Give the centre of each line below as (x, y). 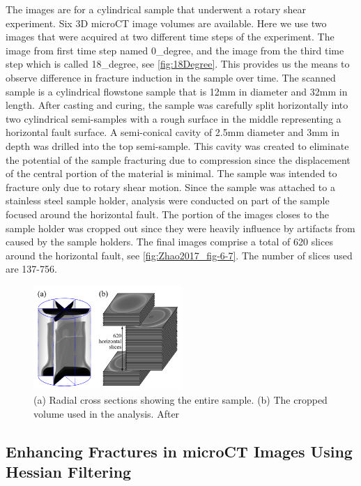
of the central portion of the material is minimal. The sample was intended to (171, 173)
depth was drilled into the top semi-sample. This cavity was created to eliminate (177, 145)
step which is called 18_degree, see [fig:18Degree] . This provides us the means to (178, 64)
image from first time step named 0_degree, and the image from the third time (175, 50)
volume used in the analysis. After (107, 413)
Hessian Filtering (69, 471)
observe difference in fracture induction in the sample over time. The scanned (171, 77)
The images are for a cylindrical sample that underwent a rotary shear (156, 9)
